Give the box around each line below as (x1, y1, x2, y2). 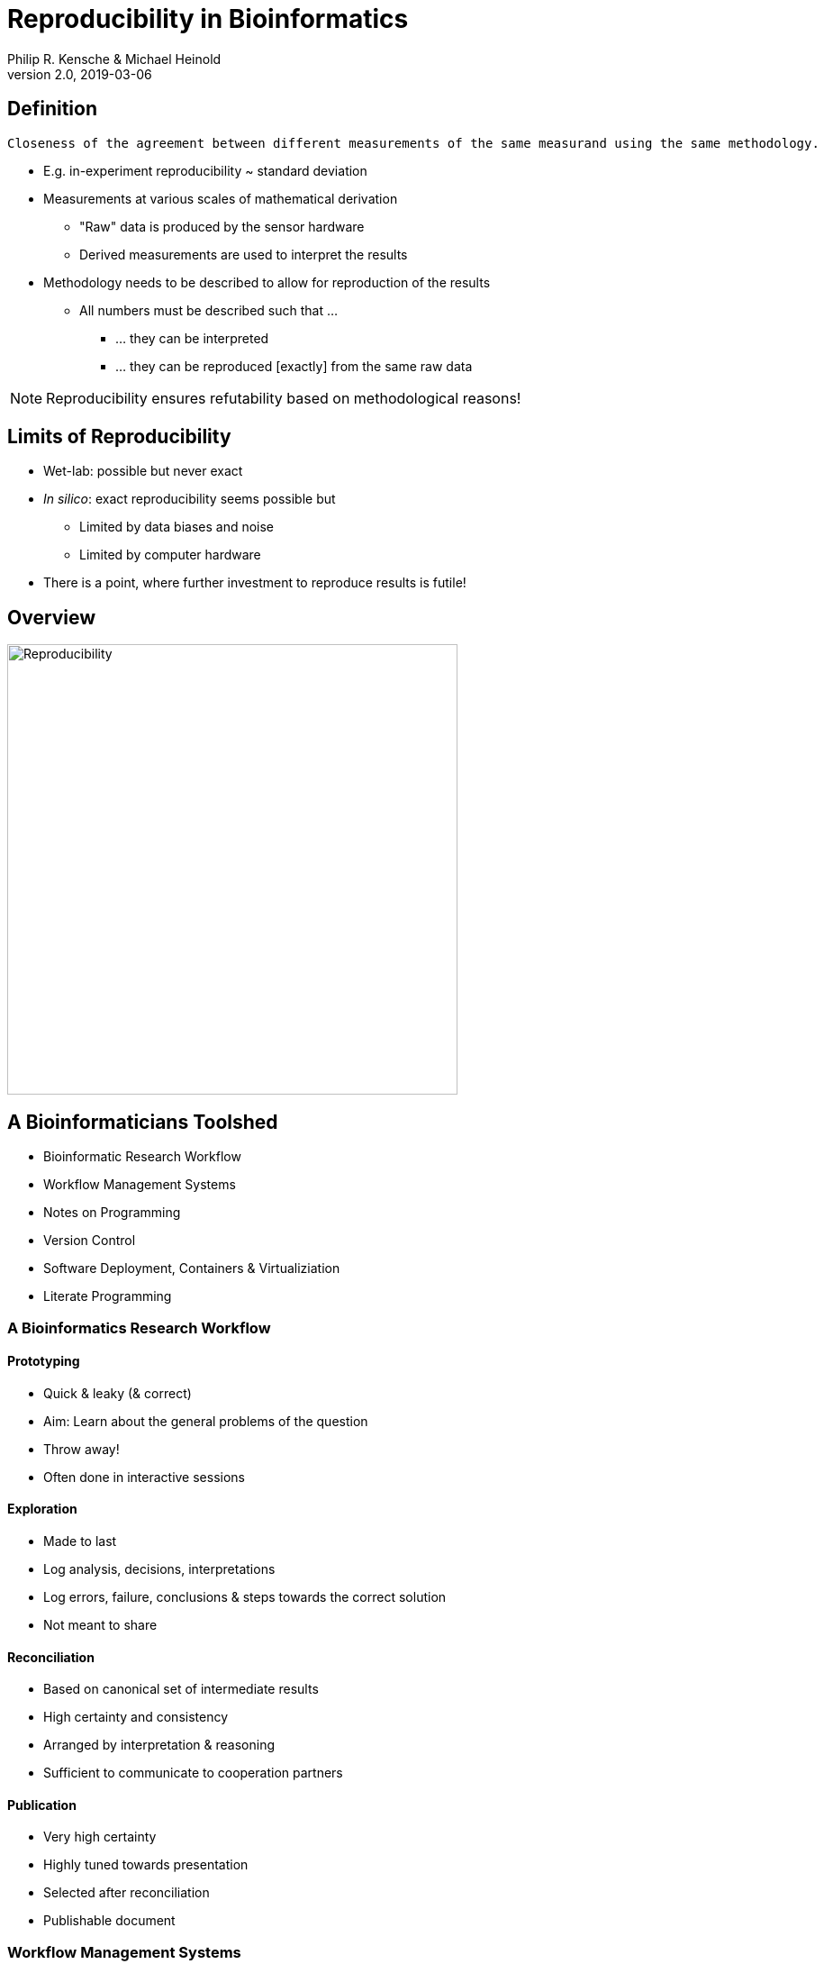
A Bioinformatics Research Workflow (7, 1318, 271, 1337)
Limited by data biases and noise (79, 519, 275, 535)
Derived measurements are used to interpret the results (79, 246, 408, 262)
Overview (7, 605, 96, 629)
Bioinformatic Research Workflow (43, 1149, 241, 1165)
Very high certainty (43, 1829, 157, 1845)
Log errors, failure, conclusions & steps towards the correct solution (43, 1588, 447, 1605)
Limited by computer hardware (79, 547, 261, 563)
